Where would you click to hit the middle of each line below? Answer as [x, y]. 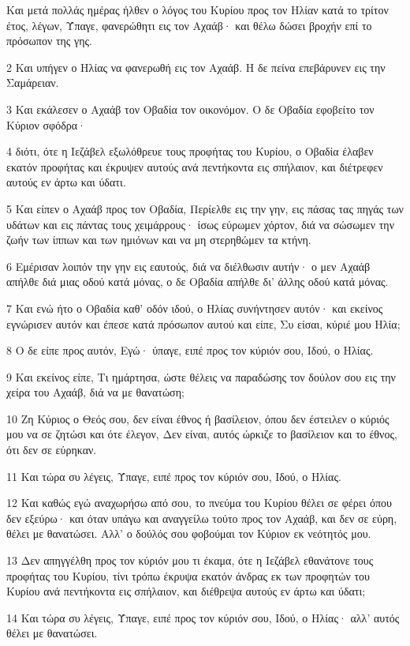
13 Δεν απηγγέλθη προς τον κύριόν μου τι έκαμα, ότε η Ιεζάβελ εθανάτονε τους [190, 560]
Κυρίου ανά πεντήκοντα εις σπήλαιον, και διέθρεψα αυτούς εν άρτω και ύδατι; [186, 591]
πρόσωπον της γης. [49, 41]
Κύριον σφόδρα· [47, 124]
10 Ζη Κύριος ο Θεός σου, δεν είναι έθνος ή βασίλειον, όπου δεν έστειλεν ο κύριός [198, 418]
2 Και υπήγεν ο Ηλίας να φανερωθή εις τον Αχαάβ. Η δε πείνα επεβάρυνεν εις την [196, 67]
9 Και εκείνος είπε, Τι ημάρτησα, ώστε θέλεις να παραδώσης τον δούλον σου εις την [201, 376]
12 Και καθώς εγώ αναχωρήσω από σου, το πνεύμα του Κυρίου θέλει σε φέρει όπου [199, 503]
